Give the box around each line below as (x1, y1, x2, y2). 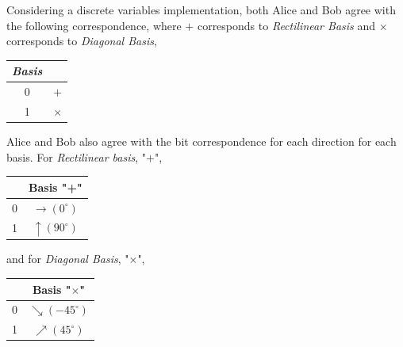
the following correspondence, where (6, 17, 182, 33)
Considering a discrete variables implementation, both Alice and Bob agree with (6, 2, 396, 17)
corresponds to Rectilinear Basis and (197, 17, 376, 33)
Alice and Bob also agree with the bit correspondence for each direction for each (6, 133, 397, 150)
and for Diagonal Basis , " (6, 250, 129, 267)
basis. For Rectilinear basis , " (6, 148, 146, 165)
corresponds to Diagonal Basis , (6, 32, 157, 49)
